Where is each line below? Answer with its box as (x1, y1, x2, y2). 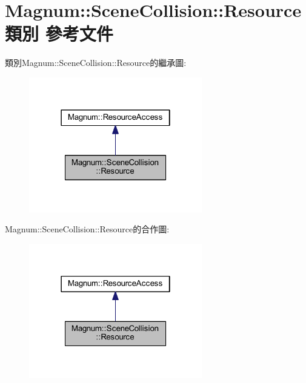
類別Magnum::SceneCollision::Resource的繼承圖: (5, 56, 187, 69)
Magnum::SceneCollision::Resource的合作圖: (5, 223, 170, 235)
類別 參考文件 (5, 21, 113, 46)
